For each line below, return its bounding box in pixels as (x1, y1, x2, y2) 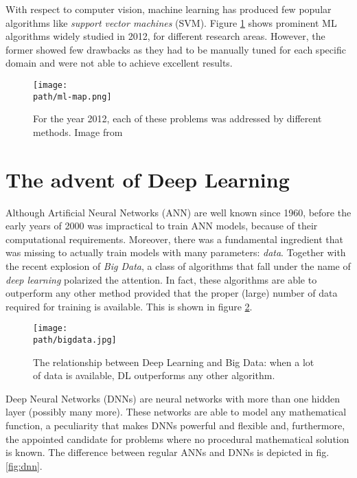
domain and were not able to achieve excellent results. (5, 56, 233, 70)
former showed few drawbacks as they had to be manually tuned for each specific (5, 42, 346, 56)
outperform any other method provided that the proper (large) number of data (5, 286, 338, 300)
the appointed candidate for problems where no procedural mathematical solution (5, 431, 349, 446)
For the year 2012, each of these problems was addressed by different (33, 111, 322, 126)
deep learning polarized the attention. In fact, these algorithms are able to (5, 272, 317, 286)
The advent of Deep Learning (5, 165, 290, 193)
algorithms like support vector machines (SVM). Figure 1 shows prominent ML (5, 15, 337, 30)
